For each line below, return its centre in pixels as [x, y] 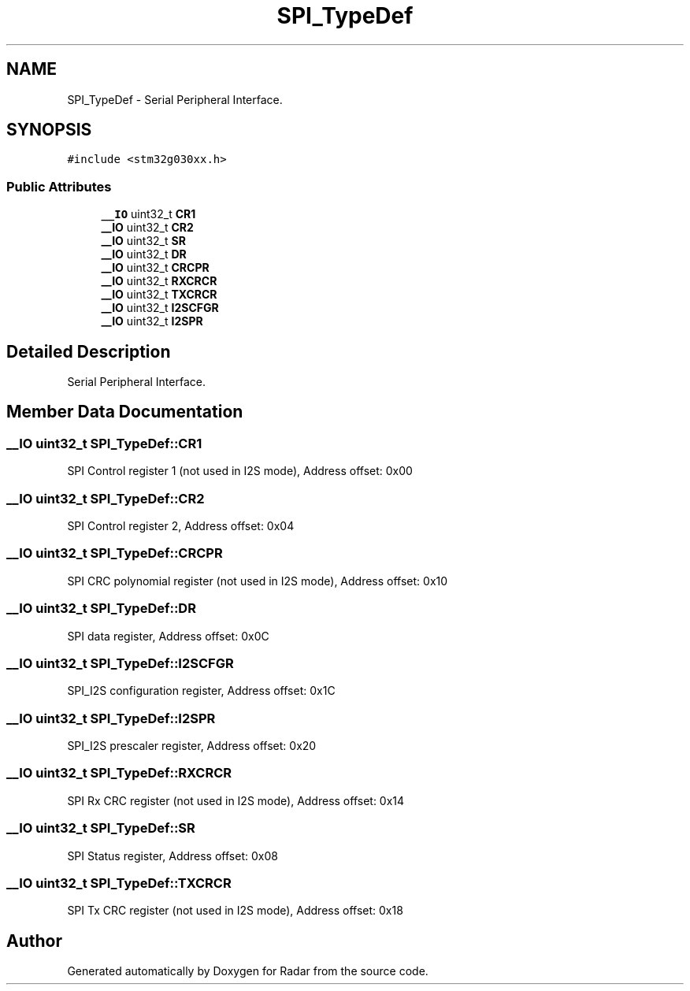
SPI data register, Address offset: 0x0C [168, 636]
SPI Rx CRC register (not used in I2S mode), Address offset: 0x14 [236, 800]
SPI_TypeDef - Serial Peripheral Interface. [175, 99]
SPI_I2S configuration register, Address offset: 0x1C [201, 691]
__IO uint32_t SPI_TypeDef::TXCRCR [119, 883]
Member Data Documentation [125, 412]
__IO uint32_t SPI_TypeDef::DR [101, 609]
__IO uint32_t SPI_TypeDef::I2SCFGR [120, 663]
